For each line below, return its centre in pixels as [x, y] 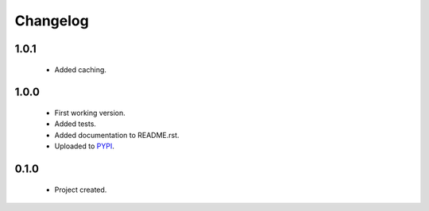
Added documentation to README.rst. [117, 135]
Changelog [52, 21]
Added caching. [81, 69]
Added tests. [75, 124]
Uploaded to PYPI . [84, 146]
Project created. [81, 190]
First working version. [90, 113]
